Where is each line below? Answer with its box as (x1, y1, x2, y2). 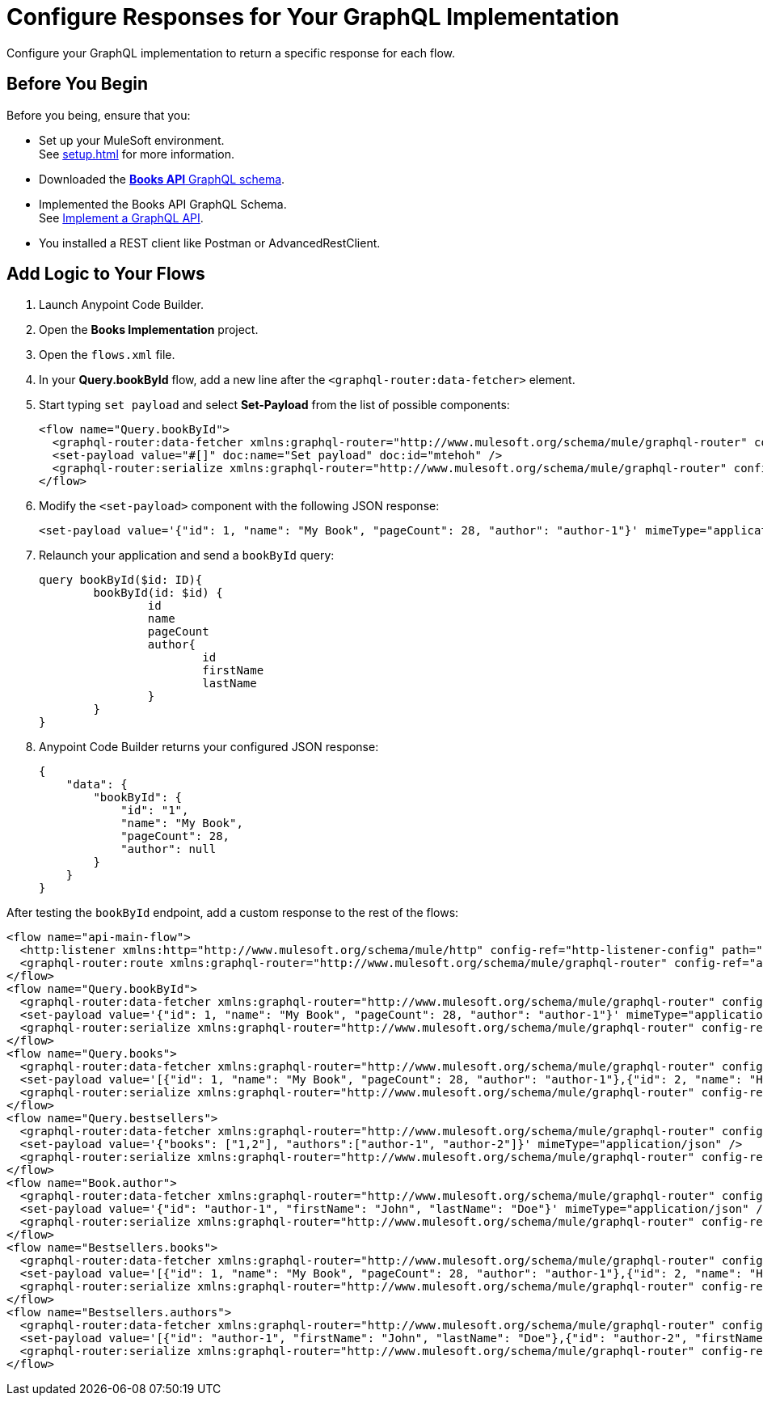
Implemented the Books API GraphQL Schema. (39, 196, 287, 211)
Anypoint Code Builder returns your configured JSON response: (39, 740, 379, 754)
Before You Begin (6, 74, 149, 95)
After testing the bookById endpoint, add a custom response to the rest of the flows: (6, 906, 459, 920)
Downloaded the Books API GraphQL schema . (39, 171, 285, 186)
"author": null (120, 842, 217, 856)
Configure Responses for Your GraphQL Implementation (6, 3, 620, 31)
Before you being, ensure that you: (6, 108, 191, 122)
